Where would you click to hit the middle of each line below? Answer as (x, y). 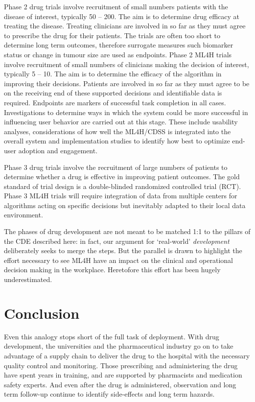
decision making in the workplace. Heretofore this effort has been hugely (112, 270)
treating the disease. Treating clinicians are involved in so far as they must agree (125, 26)
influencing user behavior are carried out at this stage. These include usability (121, 122)
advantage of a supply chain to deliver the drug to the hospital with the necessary (127, 355)
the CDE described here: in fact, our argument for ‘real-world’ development (117, 241)
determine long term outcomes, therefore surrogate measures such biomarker (119, 45)
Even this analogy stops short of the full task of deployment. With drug (112, 336)
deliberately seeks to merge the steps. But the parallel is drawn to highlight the (123, 250)
